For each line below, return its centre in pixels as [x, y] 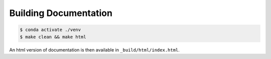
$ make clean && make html [53, 37]
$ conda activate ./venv [50, 30]
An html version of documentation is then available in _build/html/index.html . [95, 49]
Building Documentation [61, 13]
